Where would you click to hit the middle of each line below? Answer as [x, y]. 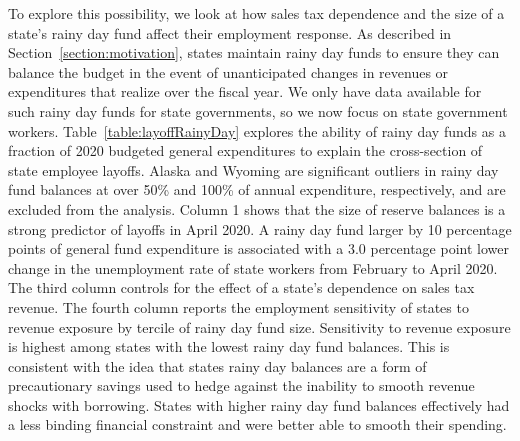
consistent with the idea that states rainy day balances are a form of [217, 365]
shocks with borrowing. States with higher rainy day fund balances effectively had [259, 404]
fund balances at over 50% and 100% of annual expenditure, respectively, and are [257, 189]
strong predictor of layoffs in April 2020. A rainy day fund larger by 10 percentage [260, 228]
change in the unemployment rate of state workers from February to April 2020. [253, 267]
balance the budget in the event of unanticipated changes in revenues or [228, 71]
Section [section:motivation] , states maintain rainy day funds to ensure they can [254, 52]
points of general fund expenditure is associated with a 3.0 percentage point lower [258, 248]
